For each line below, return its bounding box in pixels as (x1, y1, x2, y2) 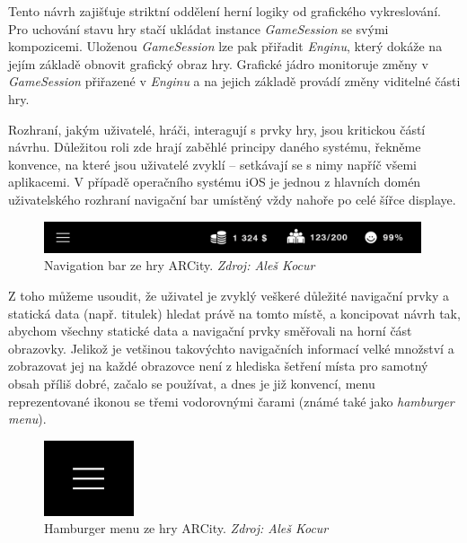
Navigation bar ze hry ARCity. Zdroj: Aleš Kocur (44, 256, 315, 275)
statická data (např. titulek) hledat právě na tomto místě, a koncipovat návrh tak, (8, 303, 461, 322)
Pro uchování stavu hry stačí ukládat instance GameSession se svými (8, 19, 389, 38)
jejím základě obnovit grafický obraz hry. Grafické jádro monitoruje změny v (8, 54, 428, 73)
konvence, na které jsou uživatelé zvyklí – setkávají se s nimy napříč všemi (8, 154, 418, 173)
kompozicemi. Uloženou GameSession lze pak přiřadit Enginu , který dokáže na (8, 37, 443, 56)
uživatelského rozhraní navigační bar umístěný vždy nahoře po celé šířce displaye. (8, 189, 456, 208)
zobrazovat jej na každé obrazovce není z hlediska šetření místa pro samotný (8, 356, 428, 375)
